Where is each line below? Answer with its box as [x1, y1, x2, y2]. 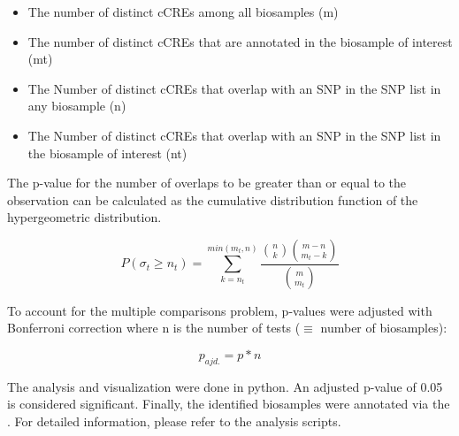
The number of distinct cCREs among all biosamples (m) [27, 3, 339, 20]
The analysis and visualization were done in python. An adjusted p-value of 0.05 [7, 377, 443, 395]
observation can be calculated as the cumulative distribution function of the [7, 190, 418, 209]
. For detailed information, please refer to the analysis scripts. [7, 411, 341, 430]
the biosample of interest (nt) [27, 143, 187, 162]
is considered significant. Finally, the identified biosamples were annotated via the [7, 394, 450, 413]
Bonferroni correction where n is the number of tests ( [7, 318, 301, 337]
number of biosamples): [320, 318, 448, 337]
